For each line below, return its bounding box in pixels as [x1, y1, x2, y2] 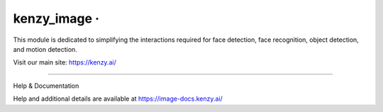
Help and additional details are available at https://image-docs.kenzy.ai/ [13, 94, 223, 103]
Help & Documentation [13, 82, 79, 90]
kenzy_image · [13, 11, 99, 26]
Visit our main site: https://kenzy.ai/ [13, 58, 116, 67]
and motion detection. [13, 45, 77, 53]
